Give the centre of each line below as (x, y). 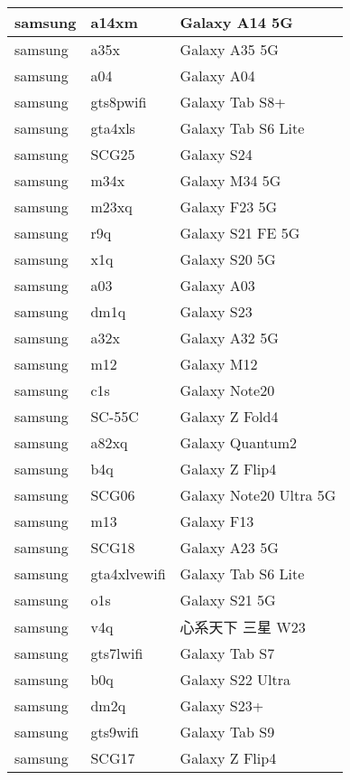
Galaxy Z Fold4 (229, 416)
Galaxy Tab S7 (227, 653)
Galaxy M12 (219, 364)
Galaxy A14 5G (236, 22)
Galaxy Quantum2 (239, 442)
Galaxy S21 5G (228, 600)
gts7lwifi (117, 653)
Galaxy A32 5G (229, 338)
